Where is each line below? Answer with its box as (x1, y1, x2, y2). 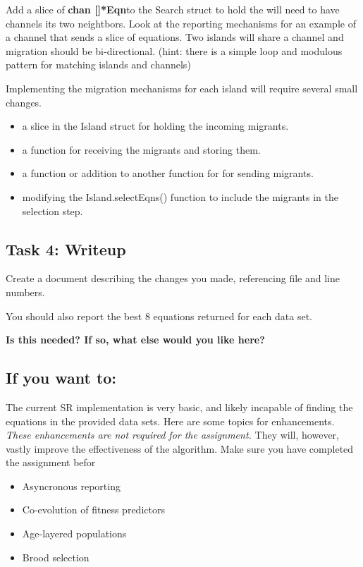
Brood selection (22, 549, 90, 564)
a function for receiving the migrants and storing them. (22, 142, 261, 157)
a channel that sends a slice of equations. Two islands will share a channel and (6, 30, 344, 44)
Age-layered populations (22, 526, 127, 541)
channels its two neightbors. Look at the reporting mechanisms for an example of (6, 16, 356, 30)
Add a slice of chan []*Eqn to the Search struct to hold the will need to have (6, 2, 340, 16)
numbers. (6, 284, 45, 299)
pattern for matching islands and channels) (6, 57, 191, 72)
